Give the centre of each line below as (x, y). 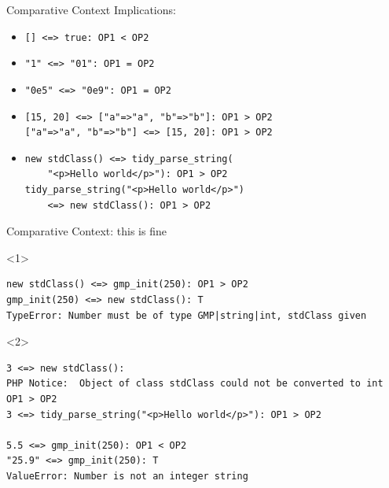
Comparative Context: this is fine (86, 231)
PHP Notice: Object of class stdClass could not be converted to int (195, 384)
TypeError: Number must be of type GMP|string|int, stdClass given (187, 315)
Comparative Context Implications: (91, 9)
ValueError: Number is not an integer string (127, 476)
